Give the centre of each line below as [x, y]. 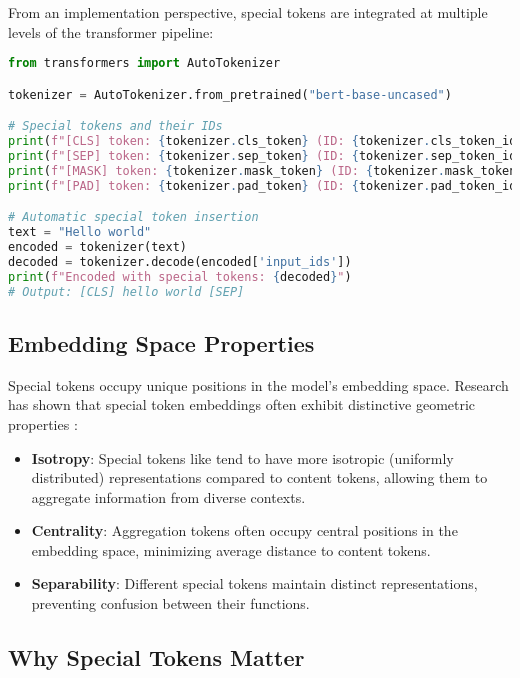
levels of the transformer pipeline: [111, 31]
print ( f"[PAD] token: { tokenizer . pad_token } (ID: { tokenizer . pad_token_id [262, 185]
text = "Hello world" [80, 232]
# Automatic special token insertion [133, 217]
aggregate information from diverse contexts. [168, 496]
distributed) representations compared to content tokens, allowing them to [259, 477]
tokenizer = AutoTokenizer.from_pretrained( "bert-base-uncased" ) [230, 94]
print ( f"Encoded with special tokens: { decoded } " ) [180, 276]
